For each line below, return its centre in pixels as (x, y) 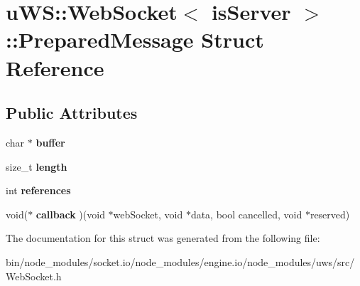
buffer (50, 142)
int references (38, 190)
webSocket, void (148, 214)
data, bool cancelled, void (246, 214)
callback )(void (70, 214)
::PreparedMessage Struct (135, 39)
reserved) (330, 214)
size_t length (37, 166)
